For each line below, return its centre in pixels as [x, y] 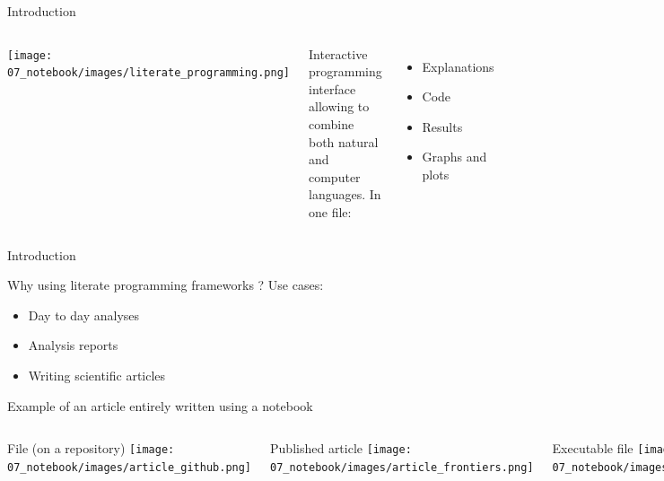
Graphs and [454, 157]
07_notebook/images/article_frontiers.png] [402, 467]
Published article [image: [341, 448]
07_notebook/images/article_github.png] [130, 467]
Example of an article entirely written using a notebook [160, 405]
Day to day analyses [84, 315]
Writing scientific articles [97, 375]
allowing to [339, 106]
